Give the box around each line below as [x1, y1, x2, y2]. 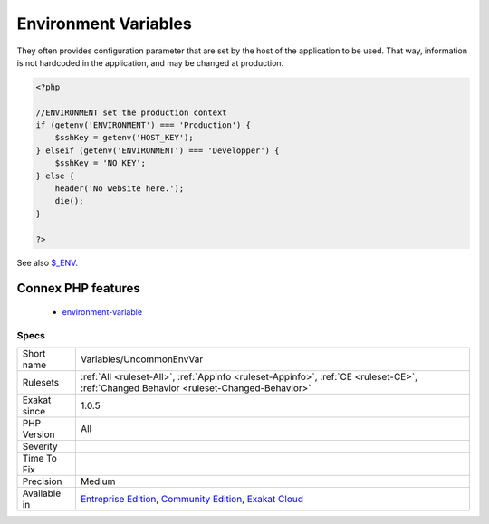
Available [22, 487, 62, 500]
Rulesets [22, 376, 59, 389]
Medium [80, 475, 116, 488]
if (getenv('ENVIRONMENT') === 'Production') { [35, 120, 251, 130]
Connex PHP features [16, 281, 140, 296]
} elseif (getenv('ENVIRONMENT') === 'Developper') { [35, 145, 280, 156]
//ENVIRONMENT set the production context [35, 107, 227, 118]
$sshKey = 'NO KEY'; [54, 158, 147, 168]
